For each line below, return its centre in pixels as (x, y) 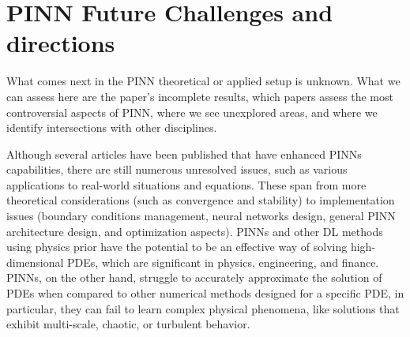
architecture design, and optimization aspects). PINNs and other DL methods (195, 231)
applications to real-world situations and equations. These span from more (186, 184)
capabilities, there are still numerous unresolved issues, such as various (177, 169)
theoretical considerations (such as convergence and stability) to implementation (201, 200)
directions (61, 43)
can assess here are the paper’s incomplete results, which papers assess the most (200, 96)
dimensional (35, 262)
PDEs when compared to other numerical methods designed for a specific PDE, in (205, 293)
